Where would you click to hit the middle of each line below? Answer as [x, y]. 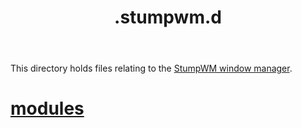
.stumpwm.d [168, 17]
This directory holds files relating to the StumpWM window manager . [151, 68]
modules [47, 108]
